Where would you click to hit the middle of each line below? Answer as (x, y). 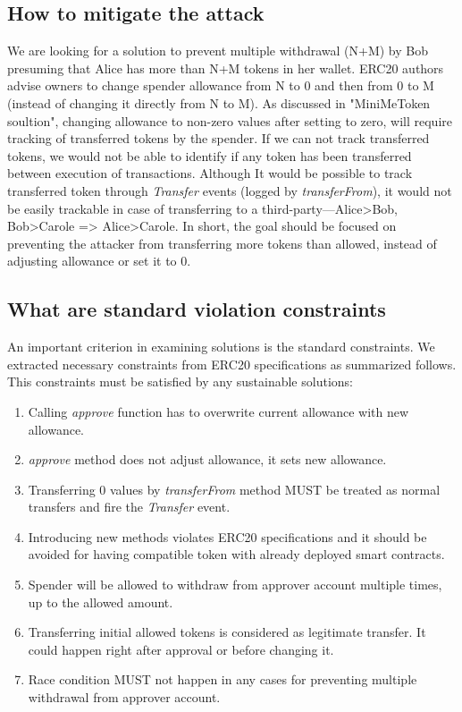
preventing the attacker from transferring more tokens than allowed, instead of (222, 243)
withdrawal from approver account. (124, 697)
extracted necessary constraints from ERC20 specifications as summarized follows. (232, 364)
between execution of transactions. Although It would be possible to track (210, 173)
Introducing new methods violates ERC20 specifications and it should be (227, 536)
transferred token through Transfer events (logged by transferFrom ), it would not (230, 190)
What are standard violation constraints (197, 309)
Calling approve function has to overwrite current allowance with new (218, 411)
